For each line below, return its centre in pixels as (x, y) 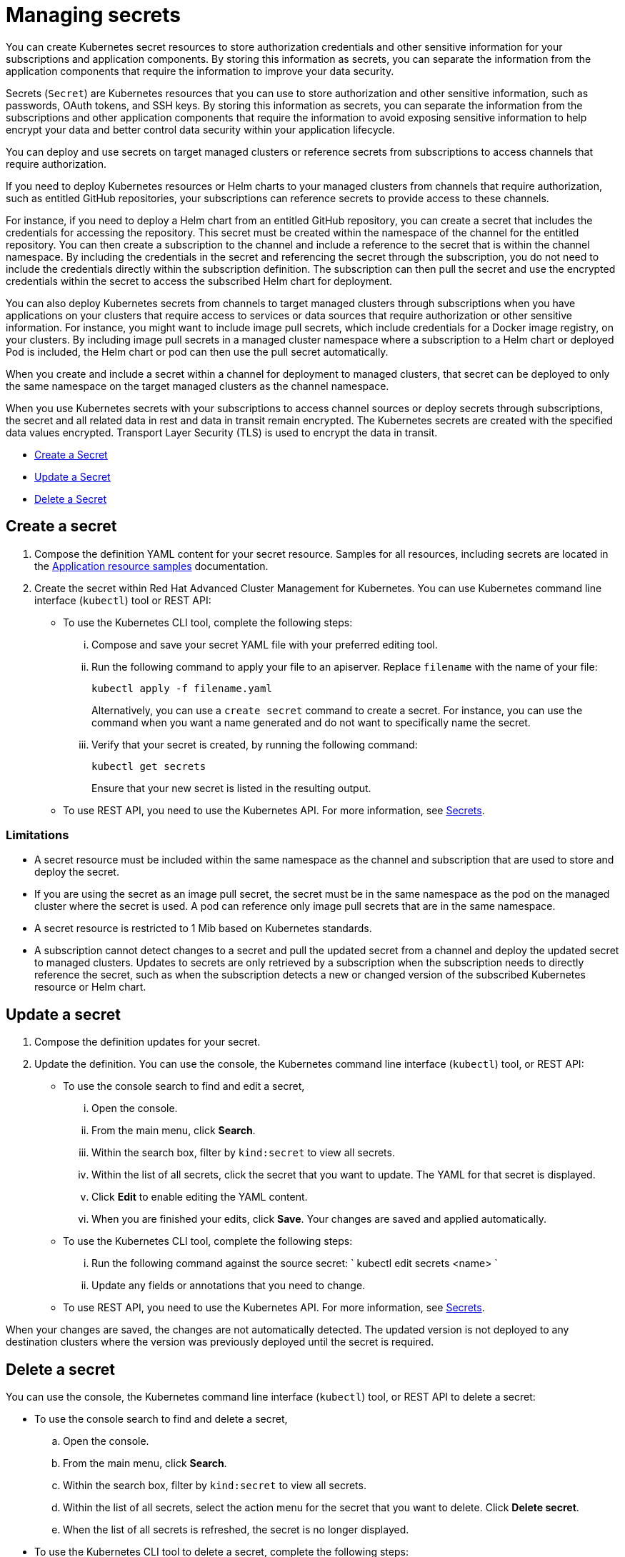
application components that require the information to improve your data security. (200, 71)
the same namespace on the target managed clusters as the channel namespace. (197, 386)
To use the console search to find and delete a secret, (161, 1419)
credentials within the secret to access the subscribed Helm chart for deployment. (199, 281)
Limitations (37, 835)
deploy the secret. (77, 872)
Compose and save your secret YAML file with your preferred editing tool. (265, 644)
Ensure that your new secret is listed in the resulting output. (231, 788)
